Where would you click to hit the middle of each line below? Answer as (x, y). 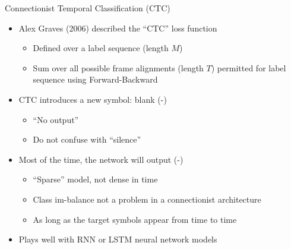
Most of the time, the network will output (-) (101, 159)
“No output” (56, 119)
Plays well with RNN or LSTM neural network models (118, 239)
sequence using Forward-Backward (95, 79)
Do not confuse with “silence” (87, 139)
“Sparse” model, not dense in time (95, 179)
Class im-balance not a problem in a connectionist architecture (147, 199)
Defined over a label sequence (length (101, 48)
